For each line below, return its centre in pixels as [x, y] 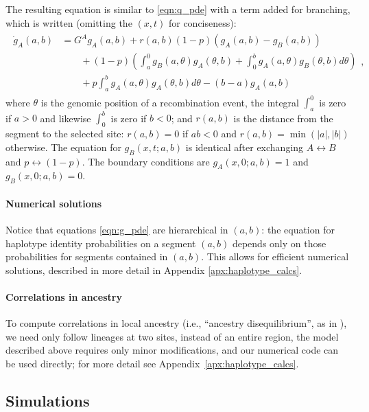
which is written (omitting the [69, 22]
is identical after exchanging [245, 147]
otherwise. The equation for [63, 147]
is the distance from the [283, 118]
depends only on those [279, 243]
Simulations [48, 400]
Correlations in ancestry [64, 296]
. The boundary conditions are [146, 161]
